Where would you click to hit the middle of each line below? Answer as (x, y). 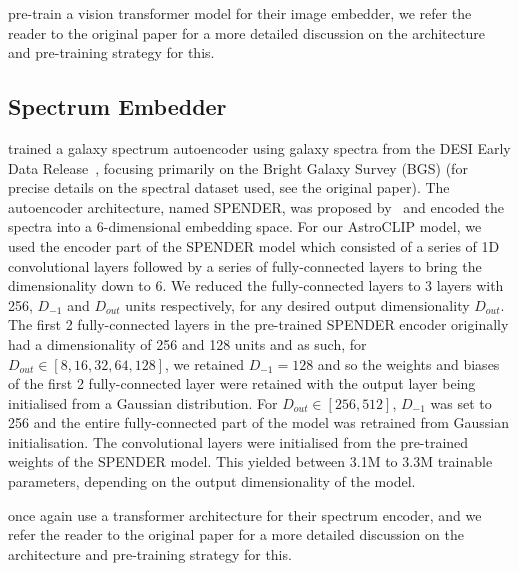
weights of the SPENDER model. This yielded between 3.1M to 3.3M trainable (250, 461)
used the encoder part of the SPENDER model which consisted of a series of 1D (254, 245)
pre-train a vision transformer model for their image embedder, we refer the (240, 13)
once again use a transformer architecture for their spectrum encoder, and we (245, 514)
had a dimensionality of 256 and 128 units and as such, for (187, 343)
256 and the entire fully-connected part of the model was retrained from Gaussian (259, 422)
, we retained (204, 363)
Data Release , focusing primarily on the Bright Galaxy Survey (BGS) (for (238, 167)
